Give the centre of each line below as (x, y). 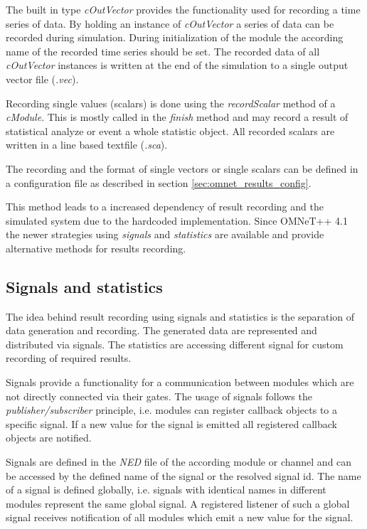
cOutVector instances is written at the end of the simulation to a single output (177, 65)
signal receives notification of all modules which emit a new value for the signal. (180, 517)
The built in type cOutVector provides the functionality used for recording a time (183, 9)
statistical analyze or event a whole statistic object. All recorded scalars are (170, 130)
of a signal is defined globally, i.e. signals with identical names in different (166, 490)
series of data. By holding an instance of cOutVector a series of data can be (170, 23)
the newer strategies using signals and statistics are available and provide (165, 234)
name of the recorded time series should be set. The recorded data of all (163, 51)
